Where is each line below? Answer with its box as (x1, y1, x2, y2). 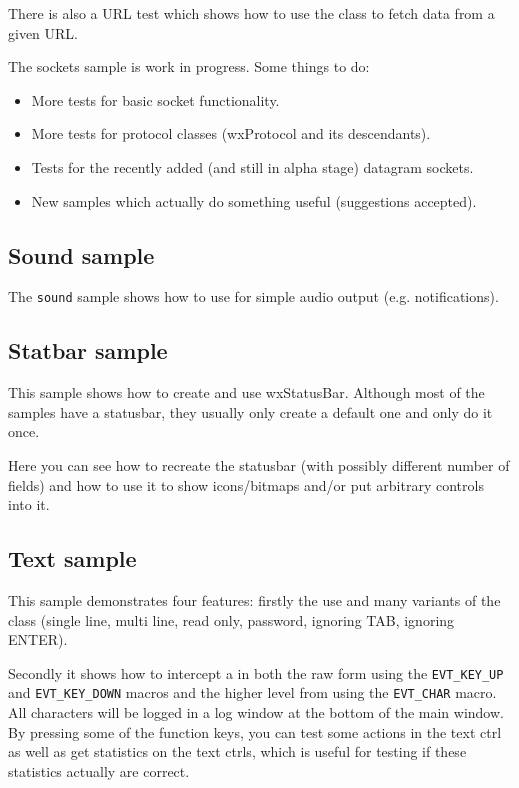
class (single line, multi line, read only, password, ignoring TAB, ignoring (8, 609, 455, 630)
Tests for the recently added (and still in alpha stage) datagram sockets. (31, 156, 474, 177)
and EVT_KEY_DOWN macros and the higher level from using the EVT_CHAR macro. (8, 682, 497, 703)
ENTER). (8, 629, 68, 650)
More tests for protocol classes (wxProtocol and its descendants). (31, 123, 431, 144)
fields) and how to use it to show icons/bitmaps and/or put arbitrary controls (8, 474, 484, 495)
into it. (8, 494, 50, 515)
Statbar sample (8, 335, 168, 366)
